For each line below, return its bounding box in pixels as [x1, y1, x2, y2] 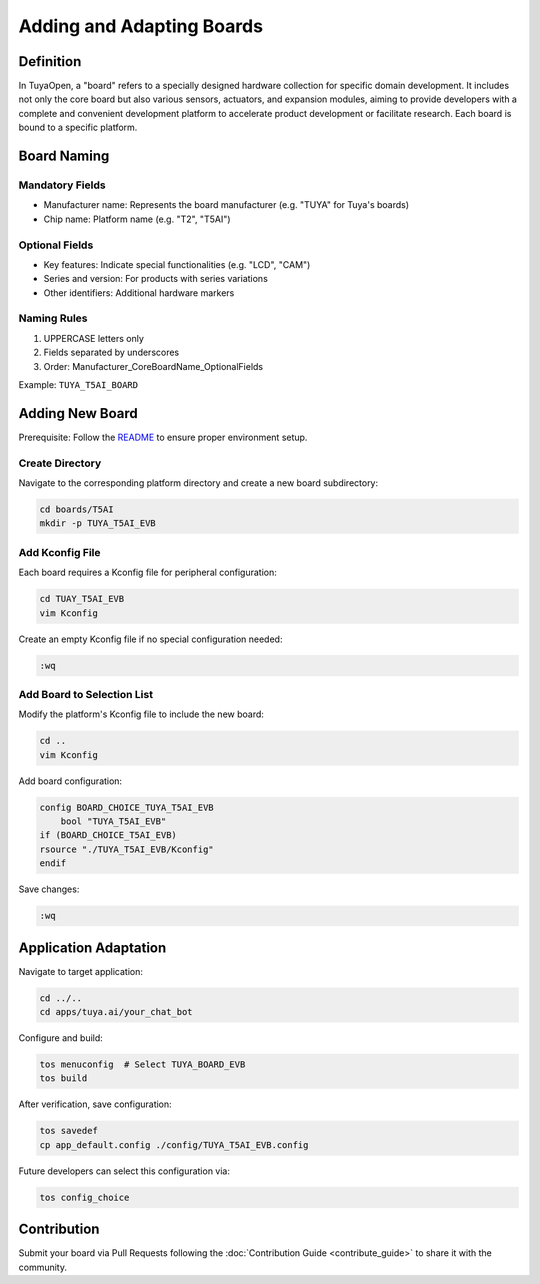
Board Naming [18, 148, 110, 165]
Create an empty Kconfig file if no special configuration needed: [18, 633, 283, 645]
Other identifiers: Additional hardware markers [43, 286, 235, 299]
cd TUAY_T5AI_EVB [39, 593, 125, 605]
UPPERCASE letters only [43, 332, 145, 344]
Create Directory [18, 456, 102, 470]
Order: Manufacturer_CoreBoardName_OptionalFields [43, 360, 264, 372]
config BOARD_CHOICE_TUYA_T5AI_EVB [39, 801, 214, 813]
